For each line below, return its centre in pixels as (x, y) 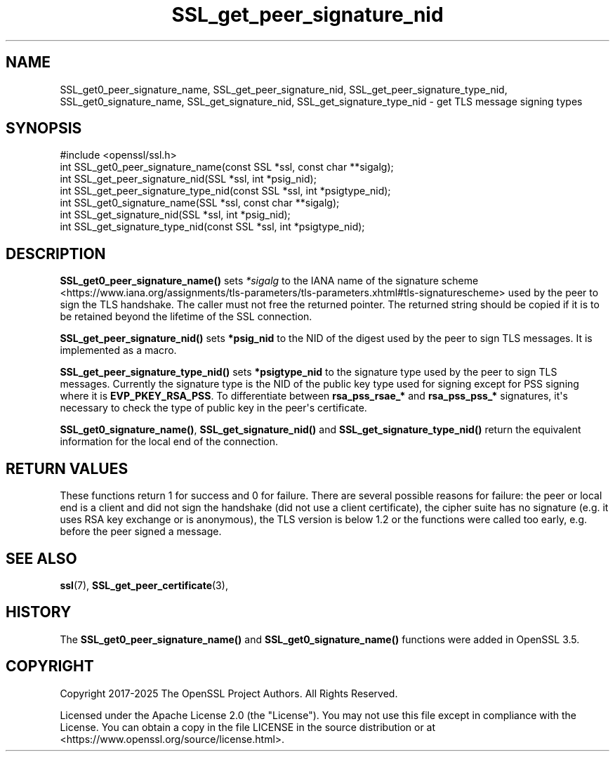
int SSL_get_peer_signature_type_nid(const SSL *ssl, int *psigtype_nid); (225, 191)
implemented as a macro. (118, 350)
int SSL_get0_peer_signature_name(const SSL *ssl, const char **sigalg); (227, 167)
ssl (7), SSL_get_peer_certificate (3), (144, 585)
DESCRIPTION (56, 254)
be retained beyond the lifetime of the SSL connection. (186, 317)
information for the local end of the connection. (169, 442)
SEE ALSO (41, 558)
